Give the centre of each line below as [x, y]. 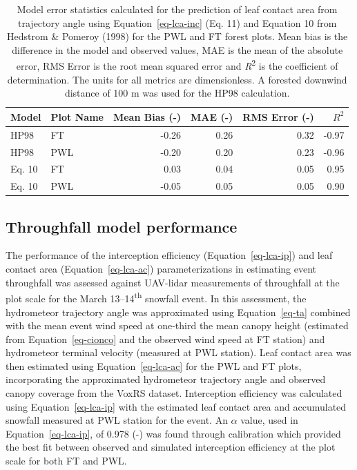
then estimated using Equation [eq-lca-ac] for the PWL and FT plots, [154, 365]
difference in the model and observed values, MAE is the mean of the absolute [177, 49]
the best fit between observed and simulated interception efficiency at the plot [171, 447]
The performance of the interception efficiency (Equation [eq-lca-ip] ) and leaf [169, 255]
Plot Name [77, 116]
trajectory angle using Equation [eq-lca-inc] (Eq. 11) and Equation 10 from [177, 22]
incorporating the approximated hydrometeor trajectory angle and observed [166, 379]
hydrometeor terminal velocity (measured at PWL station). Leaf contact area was [178, 352]
